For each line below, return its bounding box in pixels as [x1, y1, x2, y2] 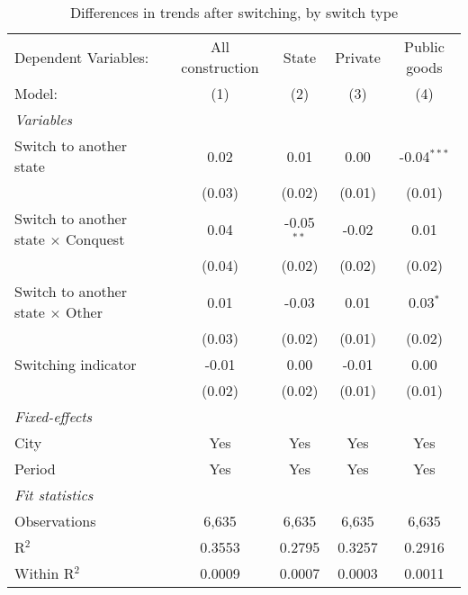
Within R [14, 563, 75, 583]
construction [181, 57, 259, 77]
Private [335, 46, 381, 68]
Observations [14, 510, 96, 531]
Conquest [65, 229, 125, 249]
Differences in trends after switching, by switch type [69, 2, 399, 23]
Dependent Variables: [14, 46, 149, 68]
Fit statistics [14, 484, 94, 505]
